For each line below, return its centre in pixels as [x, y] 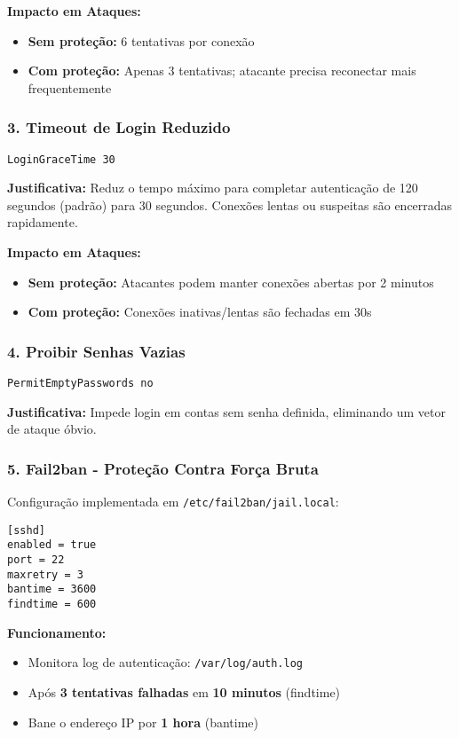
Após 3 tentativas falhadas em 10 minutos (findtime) [184, 691]
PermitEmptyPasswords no [80, 384]
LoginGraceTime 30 [61, 159]
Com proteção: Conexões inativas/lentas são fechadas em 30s [200, 312]
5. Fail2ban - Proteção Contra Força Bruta [163, 468]
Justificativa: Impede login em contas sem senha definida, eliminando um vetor [226, 411]
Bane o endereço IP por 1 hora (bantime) [143, 722]
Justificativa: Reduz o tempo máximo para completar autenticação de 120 [213, 188]
